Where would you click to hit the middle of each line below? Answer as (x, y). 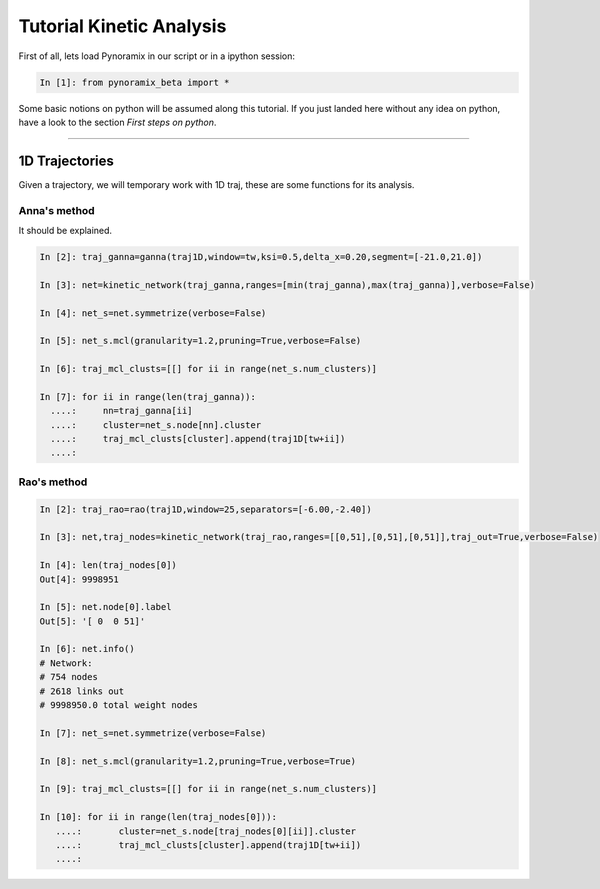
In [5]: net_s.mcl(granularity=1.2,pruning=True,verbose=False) (200, 341)
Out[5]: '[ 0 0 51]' (92, 621)
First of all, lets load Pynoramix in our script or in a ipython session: (156, 56)
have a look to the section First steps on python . (117, 122)
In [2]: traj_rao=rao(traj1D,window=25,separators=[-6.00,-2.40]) (205, 509)
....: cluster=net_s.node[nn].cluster (156, 424)
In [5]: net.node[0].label (105, 607)
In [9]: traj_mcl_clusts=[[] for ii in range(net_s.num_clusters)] (208, 789)
